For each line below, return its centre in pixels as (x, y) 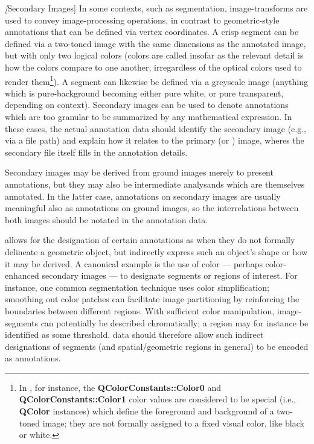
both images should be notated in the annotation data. (107, 219)
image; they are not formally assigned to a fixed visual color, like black (173, 423)
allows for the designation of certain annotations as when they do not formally (150, 240)
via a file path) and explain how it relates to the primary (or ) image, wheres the (155, 140)
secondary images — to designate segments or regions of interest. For (170, 275)
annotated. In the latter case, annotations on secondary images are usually (143, 196)
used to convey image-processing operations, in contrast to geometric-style (142, 20)
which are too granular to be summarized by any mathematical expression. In (149, 116)
